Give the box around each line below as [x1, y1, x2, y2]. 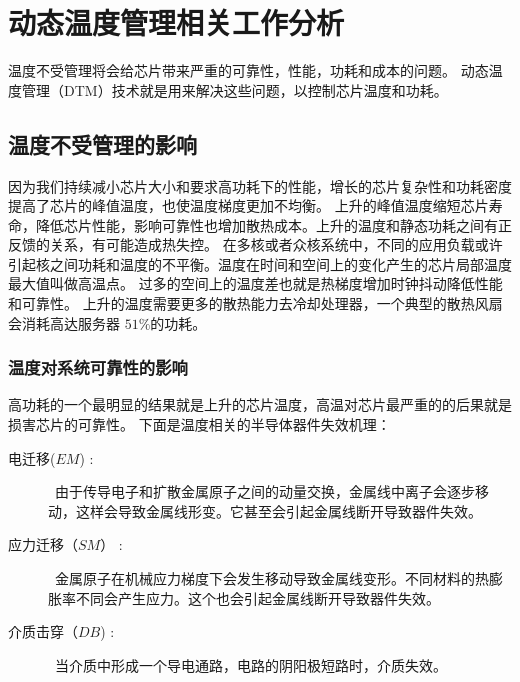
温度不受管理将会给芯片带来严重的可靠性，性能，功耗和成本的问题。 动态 [8, 60, 489, 81]
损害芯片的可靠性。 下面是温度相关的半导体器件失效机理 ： [8, 414, 391, 435]
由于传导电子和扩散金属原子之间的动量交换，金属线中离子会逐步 [54, 481, 475, 502]
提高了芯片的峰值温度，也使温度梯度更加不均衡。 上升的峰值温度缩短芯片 [8, 195, 489, 216]
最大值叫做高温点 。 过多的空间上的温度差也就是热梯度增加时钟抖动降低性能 [8, 273, 503, 294]
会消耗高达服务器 [8, 312, 120, 333]
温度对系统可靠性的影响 [8, 355, 188, 380]
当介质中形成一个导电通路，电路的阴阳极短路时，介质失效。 [54, 654, 447, 675]
